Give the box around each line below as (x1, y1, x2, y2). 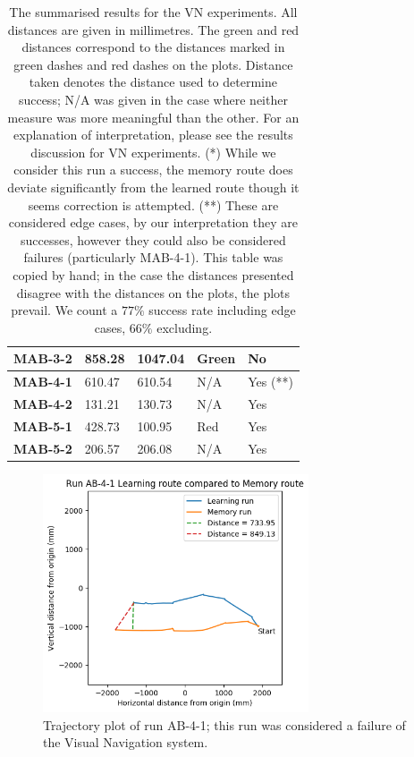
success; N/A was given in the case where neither (18, 89, 288, 108)
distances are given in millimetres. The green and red (7, 20, 300, 38)
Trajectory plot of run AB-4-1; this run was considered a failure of (43, 715, 406, 734)
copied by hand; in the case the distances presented (13, 265, 294, 284)
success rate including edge (148, 301, 296, 319)
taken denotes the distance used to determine (29, 72, 277, 91)
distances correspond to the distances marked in (21, 38, 285, 56)
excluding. (156, 318, 213, 336)
